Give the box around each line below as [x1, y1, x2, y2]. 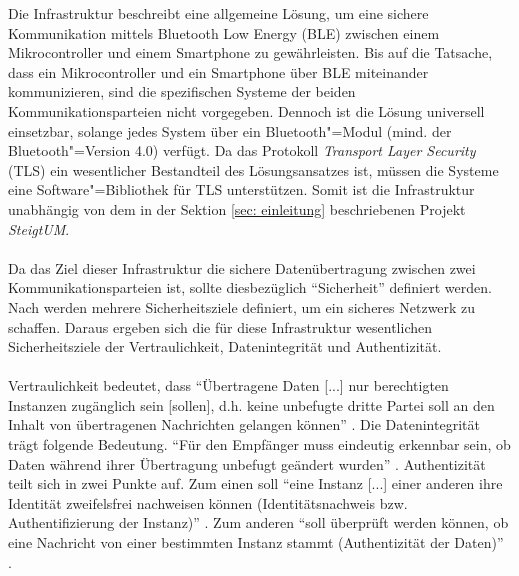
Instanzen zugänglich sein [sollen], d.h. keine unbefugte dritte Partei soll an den [8, 394, 495, 415]
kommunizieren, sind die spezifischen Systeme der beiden [8, 81, 356, 102]
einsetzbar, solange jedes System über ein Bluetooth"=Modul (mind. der [8, 120, 452, 141]
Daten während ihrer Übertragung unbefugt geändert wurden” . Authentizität [8, 453, 486, 474]
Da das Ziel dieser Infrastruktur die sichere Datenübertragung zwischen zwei [8, 257, 476, 278]
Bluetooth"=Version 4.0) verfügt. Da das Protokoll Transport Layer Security [8, 140, 476, 161]
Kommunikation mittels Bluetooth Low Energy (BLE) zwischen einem [8, 22, 440, 43]
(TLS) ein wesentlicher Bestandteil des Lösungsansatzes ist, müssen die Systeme [8, 159, 499, 180]
